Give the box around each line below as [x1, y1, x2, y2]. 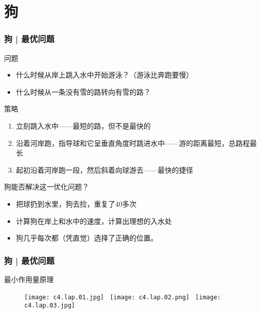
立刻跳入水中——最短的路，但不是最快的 [16, 120, 151, 131]
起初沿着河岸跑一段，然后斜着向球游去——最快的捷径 [16, 164, 193, 175]
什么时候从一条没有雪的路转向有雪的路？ [16, 86, 151, 97]
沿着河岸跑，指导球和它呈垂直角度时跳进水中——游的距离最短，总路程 [16, 137, 250, 148]
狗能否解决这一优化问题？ [4, 181, 89, 192]
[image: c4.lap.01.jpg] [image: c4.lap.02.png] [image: [24, 293, 221, 301]
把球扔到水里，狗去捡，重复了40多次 [16, 198, 137, 209]
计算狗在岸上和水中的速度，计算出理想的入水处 [16, 215, 172, 226]
